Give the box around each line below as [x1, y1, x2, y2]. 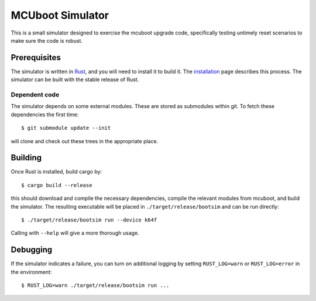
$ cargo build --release [21, 182, 92, 188]
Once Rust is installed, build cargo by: [11, 168, 102, 175]
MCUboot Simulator [11, 9, 109, 22]
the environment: [11, 268, 52, 275]
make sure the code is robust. [11, 37, 83, 44]
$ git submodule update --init [21, 124, 111, 132]
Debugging [11, 245, 53, 255]
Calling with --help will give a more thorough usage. [11, 230, 140, 237]
